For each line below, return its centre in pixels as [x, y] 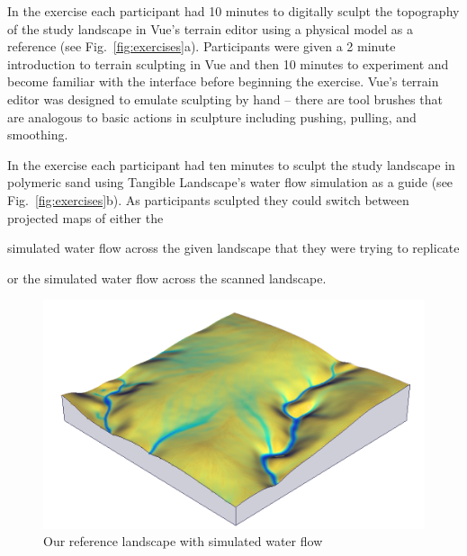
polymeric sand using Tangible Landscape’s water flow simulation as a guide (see [230, 182]
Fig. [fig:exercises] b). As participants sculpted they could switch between [208, 199]
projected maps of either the [85, 217]
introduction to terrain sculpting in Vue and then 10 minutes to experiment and [228, 63]
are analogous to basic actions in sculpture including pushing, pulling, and [212, 117]
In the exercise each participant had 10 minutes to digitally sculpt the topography [233, 11]
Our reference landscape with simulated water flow [183, 541]
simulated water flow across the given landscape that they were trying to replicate [233, 248]
